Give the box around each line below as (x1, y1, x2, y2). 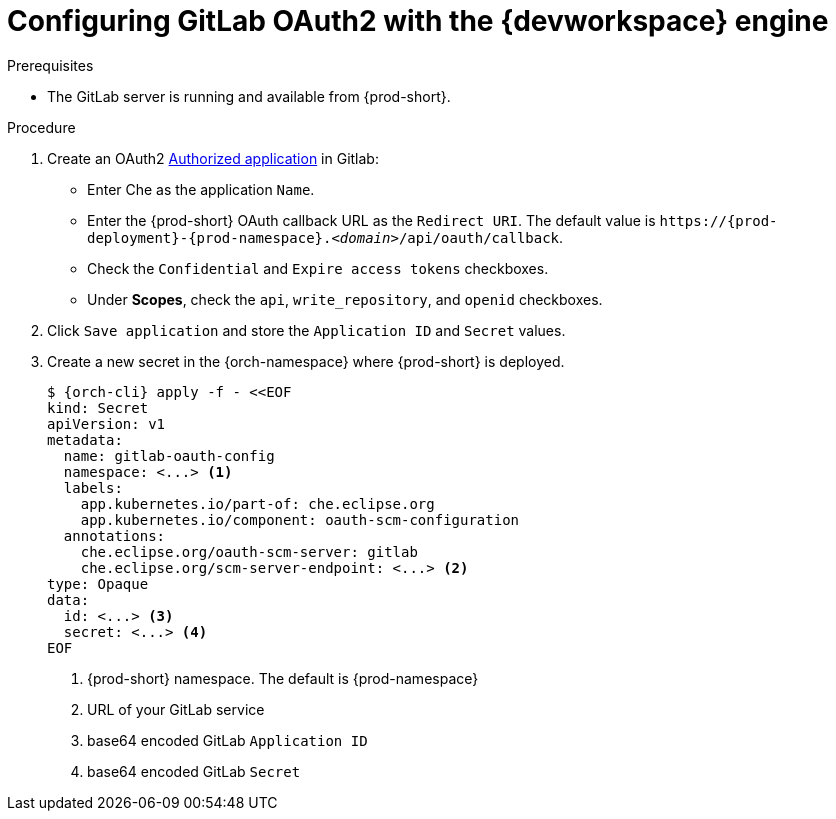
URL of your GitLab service (87, 700, 265, 718)
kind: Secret (47, 399, 149, 416)
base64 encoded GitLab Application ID (87, 731, 368, 749)
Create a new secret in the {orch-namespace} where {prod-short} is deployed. (47, 352, 565, 370)
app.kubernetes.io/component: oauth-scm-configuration (80, 511, 520, 528)
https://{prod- (659, 212, 778, 229)
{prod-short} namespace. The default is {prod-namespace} (87, 669, 479, 687)
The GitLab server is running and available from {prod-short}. (47, 87, 451, 105)
